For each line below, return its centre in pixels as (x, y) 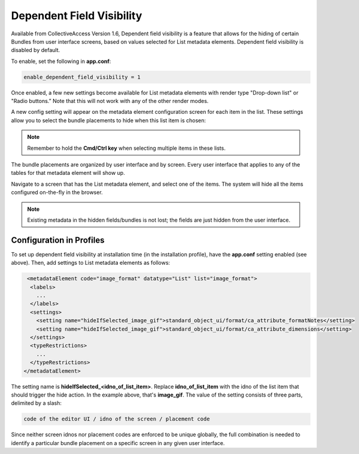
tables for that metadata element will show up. (68, 173)
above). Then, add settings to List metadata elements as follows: (91, 263)
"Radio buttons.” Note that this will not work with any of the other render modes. (110, 101)
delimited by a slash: (36, 403)
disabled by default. (35, 50)
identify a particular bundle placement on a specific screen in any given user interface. (118, 443)
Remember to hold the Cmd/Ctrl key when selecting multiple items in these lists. (126, 148)
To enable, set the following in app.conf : (61, 61)
